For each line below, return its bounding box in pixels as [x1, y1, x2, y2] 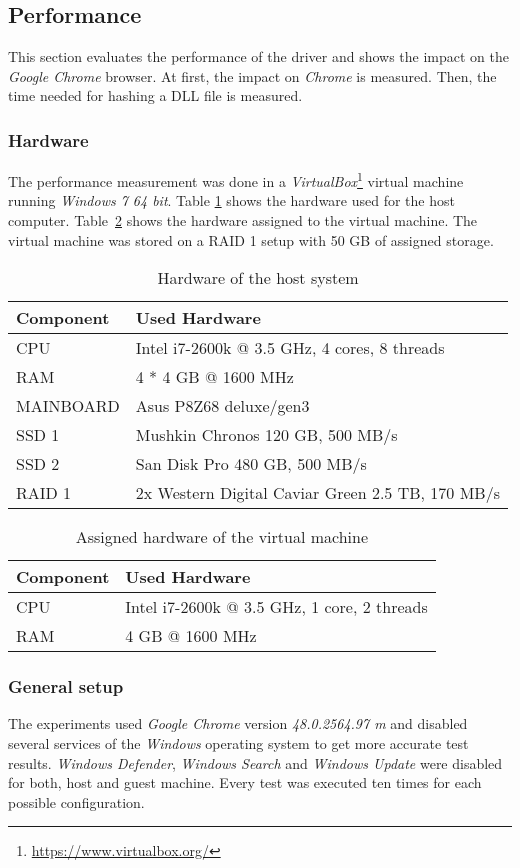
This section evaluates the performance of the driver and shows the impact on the [8, 46, 510, 67]
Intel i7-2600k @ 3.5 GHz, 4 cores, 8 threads [135, 336, 445, 360]
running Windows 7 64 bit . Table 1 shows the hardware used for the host [8, 190, 455, 211]
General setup [8, 674, 124, 699]
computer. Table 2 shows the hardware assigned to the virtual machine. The [8, 210, 478, 231]
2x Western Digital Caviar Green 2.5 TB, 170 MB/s [135, 481, 500, 505]
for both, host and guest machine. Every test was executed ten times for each [8, 772, 482, 793]
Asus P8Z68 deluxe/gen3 [135, 394, 310, 418]
